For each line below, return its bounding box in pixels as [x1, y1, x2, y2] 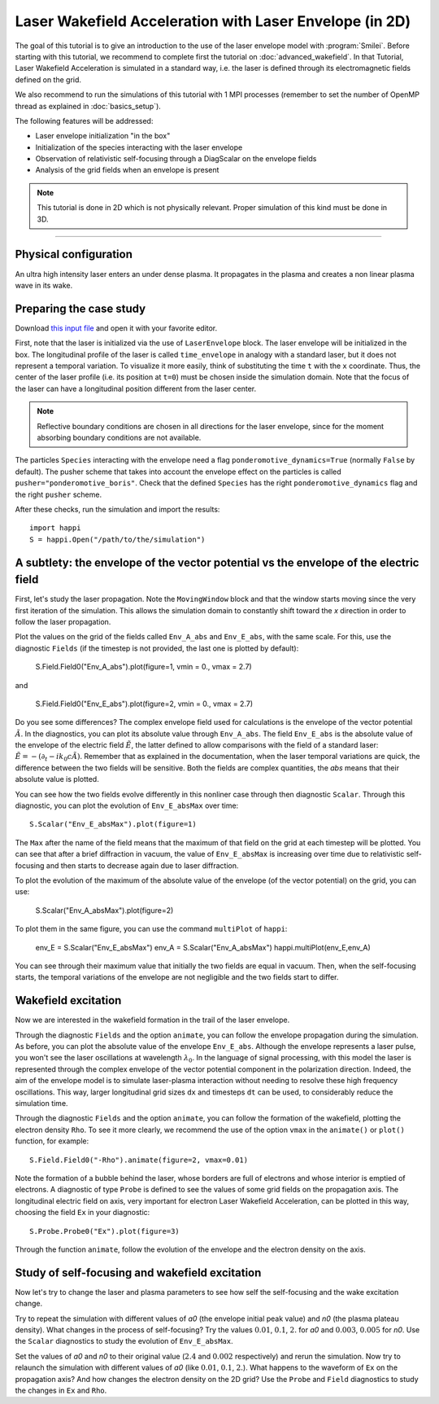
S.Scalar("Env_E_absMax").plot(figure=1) [29, 819, 197, 829]
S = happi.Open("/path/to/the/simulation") [29, 534, 206, 544]
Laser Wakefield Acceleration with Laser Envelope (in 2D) [15, 12, 411, 30]
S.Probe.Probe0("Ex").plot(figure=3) [29, 1226, 180, 1235]
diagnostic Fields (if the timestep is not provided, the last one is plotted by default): [15, 643, 299, 653]
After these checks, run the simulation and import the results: [15, 504, 220, 514]
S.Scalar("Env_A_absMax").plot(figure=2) [35, 905, 174, 915]
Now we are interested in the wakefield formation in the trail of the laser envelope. [15, 1015, 290, 1025]
